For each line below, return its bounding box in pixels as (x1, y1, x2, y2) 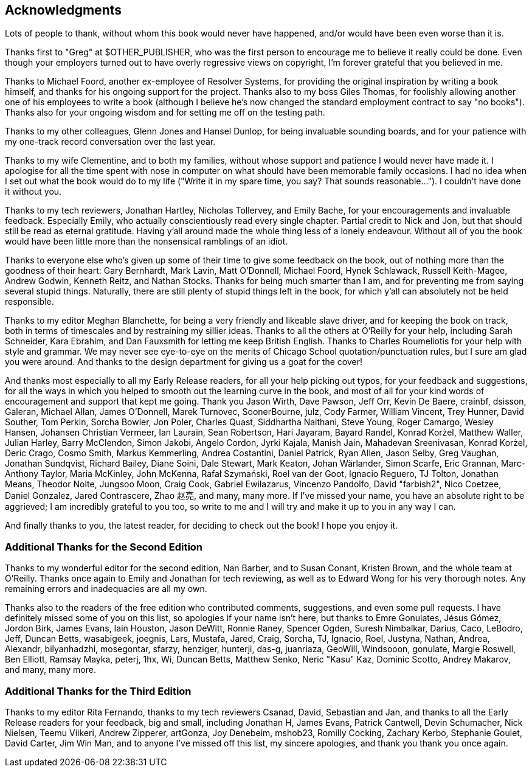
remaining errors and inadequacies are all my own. (5, 583, 207, 594)
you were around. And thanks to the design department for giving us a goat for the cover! (5, 356, 362, 367)
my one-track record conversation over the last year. (5, 136, 216, 147)
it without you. (5, 186, 62, 197)
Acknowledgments (5, 2, 122, 18)
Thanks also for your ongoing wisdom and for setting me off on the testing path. (5, 107, 325, 118)
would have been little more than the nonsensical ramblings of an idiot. (5, 236, 288, 247)
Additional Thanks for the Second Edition (5, 540, 203, 553)
